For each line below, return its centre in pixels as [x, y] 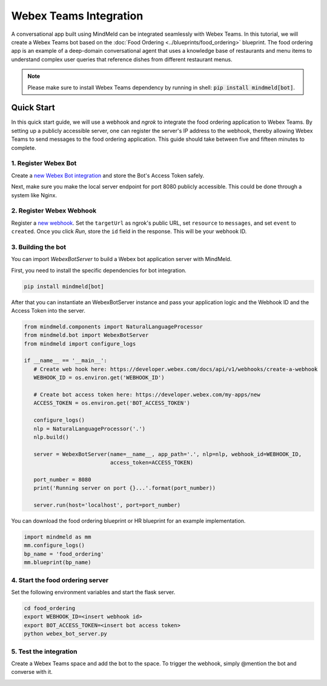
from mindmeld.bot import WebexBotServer [86, 335]
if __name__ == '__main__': [65, 361]
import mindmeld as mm [58, 537]
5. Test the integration [44, 651]
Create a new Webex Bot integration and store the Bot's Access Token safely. [108, 175]
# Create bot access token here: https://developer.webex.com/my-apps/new [147, 395]
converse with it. [32, 672]
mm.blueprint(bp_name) [58, 562]
